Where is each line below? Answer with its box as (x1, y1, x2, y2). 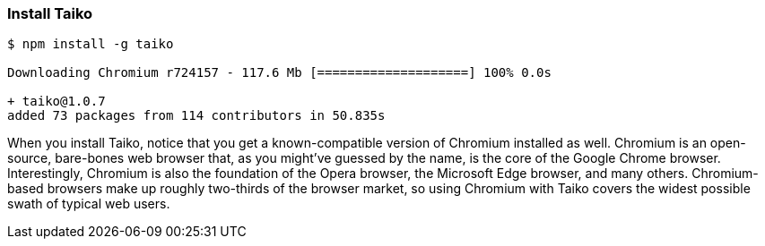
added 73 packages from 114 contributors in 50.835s (7, 108, 386, 123)
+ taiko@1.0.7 (7, 94, 106, 109)
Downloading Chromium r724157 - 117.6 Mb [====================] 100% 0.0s (7, 65, 552, 81)
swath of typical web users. (7, 196, 170, 212)
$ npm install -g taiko (7, 37, 174, 52)
